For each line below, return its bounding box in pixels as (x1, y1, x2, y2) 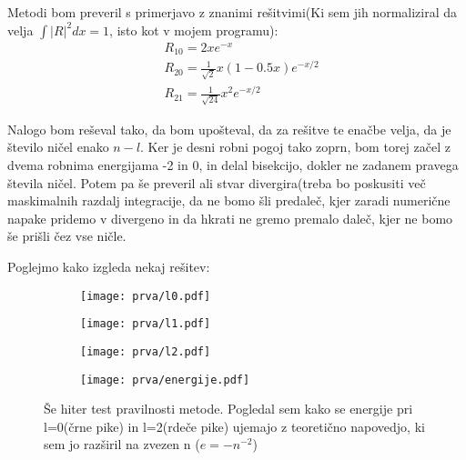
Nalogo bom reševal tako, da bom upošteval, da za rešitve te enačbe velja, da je (7, 119, 451, 138)
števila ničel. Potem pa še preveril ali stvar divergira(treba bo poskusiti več (7, 173, 426, 192)
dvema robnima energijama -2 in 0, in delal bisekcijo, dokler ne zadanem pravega (7, 155, 459, 174)
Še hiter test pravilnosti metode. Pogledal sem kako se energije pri (44, 399, 413, 418)
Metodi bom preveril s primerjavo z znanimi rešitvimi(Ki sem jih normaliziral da (7, 3, 458, 21)
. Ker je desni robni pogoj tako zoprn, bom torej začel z (140, 137, 451, 156)
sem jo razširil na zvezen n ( (44, 435, 200, 454)
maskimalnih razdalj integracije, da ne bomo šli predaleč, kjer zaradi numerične (7, 191, 451, 210)
